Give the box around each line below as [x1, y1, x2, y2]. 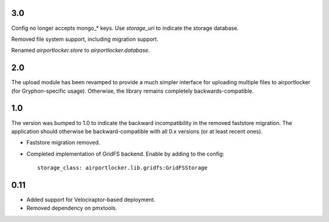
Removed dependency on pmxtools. [26, 204, 118, 212]
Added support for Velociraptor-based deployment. [26, 196, 155, 203]
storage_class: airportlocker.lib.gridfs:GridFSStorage [37, 165, 208, 171]
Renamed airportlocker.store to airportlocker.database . [11, 46, 150, 54]
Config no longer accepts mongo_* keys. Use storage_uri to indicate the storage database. [11, 24, 239, 32]
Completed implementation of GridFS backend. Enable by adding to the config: [26, 150, 225, 157]
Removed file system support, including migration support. [11, 35, 158, 43]
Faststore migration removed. [26, 139, 101, 146]
